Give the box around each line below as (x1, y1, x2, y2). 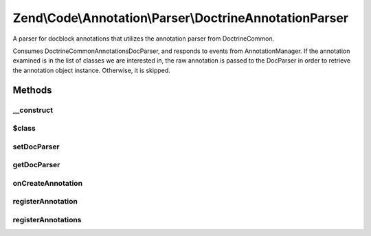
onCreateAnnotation (12, 178, 82, 188)
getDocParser (12, 160, 60, 170)
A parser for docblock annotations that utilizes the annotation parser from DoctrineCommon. (12, 34, 275, 43)
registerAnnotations (12, 215, 82, 224)
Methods (12, 84, 52, 96)
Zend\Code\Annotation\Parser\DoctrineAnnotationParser (12, 10, 349, 25)
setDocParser (12, 142, 60, 151)
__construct (12, 105, 54, 115)
